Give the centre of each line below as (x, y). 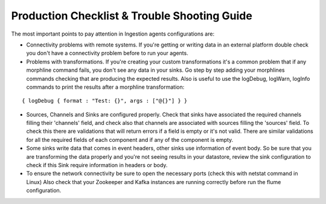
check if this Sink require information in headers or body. (97, 165)
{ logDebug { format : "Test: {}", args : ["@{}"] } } (105, 101)
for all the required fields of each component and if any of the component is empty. (130, 139)
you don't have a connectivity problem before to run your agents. (107, 53)
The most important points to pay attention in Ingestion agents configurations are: (113, 34)
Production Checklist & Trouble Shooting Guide (132, 16)
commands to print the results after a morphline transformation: (105, 87)
